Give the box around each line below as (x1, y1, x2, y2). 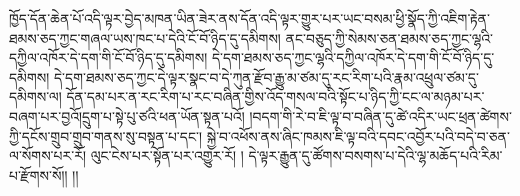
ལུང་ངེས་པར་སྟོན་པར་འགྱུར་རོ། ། (90, 145, 244, 166)
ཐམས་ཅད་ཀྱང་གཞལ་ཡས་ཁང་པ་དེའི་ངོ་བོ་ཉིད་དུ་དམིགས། (9, 27, 281, 48)
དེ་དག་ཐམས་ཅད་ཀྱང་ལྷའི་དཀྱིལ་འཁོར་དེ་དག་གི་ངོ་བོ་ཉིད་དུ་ (211, 47, 495, 68)
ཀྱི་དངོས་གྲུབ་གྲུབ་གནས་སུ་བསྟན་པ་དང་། (9, 125, 203, 146)
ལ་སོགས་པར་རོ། (9, 145, 86, 166)
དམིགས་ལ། (9, 86, 62, 107)
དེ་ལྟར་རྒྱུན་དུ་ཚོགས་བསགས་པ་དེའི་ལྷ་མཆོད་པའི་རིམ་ (248, 145, 503, 166)
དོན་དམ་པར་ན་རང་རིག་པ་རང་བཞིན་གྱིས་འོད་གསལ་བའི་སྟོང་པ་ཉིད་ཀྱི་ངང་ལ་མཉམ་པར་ (66, 86, 485, 107)
